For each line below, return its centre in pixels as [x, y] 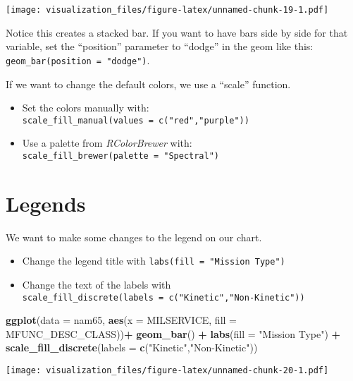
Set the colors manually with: [86, 108]
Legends [46, 203]
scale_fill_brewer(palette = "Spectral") [120, 156]
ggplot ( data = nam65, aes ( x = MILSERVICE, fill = [121, 320]
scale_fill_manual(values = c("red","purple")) [136, 120]
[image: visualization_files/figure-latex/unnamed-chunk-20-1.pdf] [167, 370]
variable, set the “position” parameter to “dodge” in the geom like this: [160, 46]
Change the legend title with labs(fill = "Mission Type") [154, 261]
